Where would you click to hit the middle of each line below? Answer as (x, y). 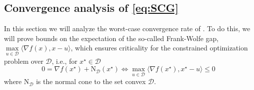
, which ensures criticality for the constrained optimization (159, 48)
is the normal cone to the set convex (91, 81)
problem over (24, 61)
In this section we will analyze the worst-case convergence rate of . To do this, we (127, 28)
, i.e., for (64, 61)
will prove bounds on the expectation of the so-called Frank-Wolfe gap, (111, 38)
